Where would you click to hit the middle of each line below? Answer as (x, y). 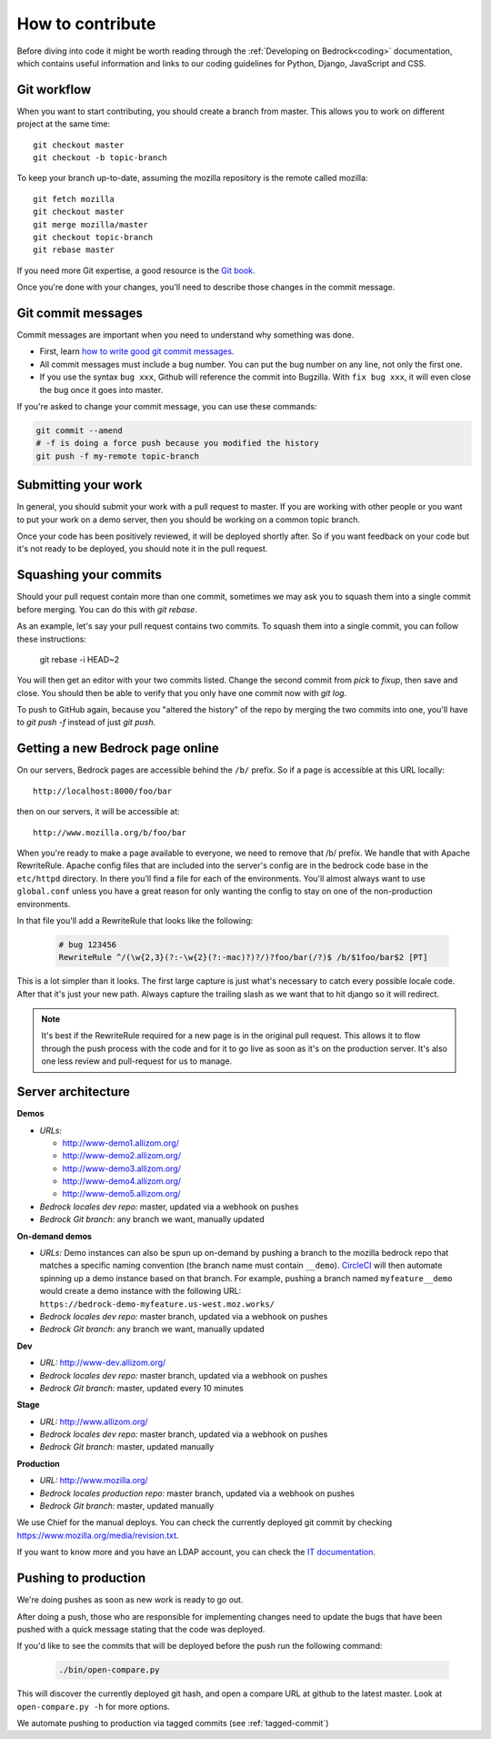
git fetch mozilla (74, 199)
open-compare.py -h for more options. (93, 1706)
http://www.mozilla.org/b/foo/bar (110, 832)
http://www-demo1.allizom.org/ (120, 1143)
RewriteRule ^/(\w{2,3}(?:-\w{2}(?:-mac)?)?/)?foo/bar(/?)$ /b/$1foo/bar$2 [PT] (243, 957)
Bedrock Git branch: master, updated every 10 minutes (142, 1388)
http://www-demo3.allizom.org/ (122, 1168)
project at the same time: (64, 124)
